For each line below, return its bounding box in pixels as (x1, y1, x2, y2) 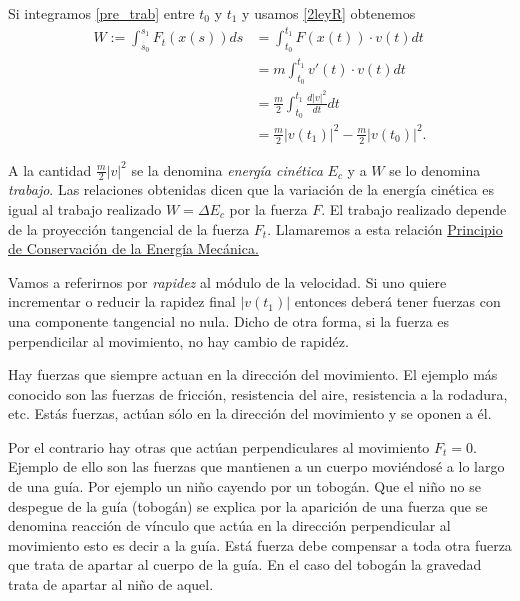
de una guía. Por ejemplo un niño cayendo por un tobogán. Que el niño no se (8, 476, 481, 497)
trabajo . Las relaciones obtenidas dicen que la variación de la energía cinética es (8, 179, 495, 200)
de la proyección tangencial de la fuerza (8, 218, 250, 239)
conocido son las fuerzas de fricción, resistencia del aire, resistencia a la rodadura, (8, 383, 508, 404)
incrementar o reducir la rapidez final (8, 291, 236, 312)
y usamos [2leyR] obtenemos (242, 3, 416, 23)
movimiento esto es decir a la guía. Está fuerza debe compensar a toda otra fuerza (8, 534, 512, 555)
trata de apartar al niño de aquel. (8, 574, 214, 595)
